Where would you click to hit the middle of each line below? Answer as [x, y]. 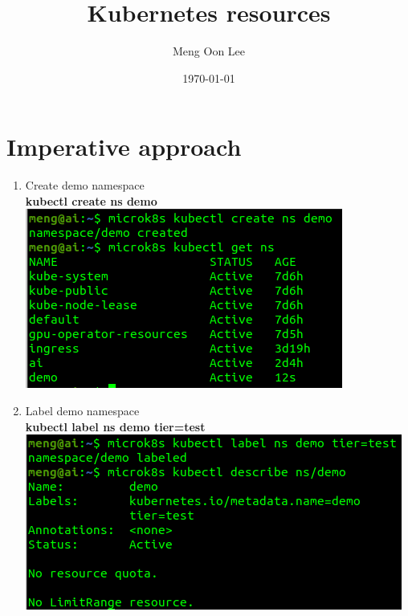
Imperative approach [124, 147]
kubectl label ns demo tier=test [115, 426]
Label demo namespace [82, 411]
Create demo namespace [85, 185]
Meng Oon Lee [209, 51]
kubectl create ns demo [91, 200]
